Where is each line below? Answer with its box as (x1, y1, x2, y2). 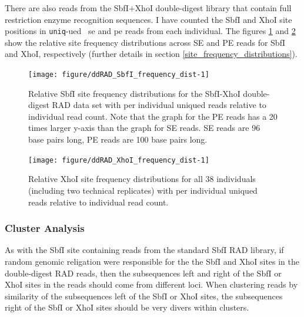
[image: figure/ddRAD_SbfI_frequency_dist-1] (28, 70, 209, 79)
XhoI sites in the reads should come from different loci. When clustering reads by (5, 278, 298, 291)
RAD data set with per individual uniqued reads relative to (52, 99, 266, 111)
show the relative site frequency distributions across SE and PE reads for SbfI (5, 36, 285, 48)
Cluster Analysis (5, 221, 85, 235)
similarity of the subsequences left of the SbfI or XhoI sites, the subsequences (5, 289, 283, 302)
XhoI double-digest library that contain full (135, 2, 292, 14)
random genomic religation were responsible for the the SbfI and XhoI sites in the (5, 255, 300, 267)
